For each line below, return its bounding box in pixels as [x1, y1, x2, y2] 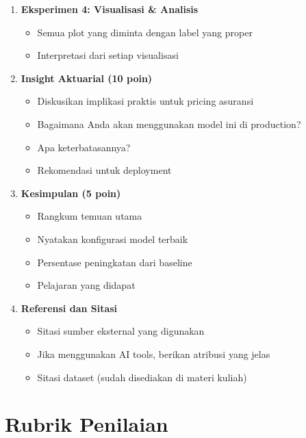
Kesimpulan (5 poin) [21, 185, 121, 200]
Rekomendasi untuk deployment [37, 163, 172, 177]
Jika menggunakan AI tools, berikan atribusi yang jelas [37, 346, 270, 361]
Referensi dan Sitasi [21, 300, 118, 315]
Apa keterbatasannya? [37, 140, 131, 154]
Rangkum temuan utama [37, 209, 142, 223]
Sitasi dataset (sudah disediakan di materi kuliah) [37, 370, 247, 384]
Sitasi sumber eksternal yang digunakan [37, 324, 205, 338]
